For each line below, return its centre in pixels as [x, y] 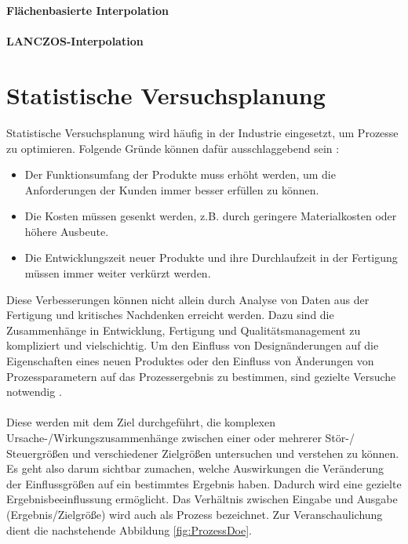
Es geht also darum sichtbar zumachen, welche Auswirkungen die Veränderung [195, 468]
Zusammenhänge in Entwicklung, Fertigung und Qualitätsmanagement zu [184, 330]
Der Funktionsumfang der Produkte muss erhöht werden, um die [180, 174]
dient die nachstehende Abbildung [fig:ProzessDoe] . [129, 529]
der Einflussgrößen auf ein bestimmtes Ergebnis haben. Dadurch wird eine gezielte [204, 483]
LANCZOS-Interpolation [75, 41]
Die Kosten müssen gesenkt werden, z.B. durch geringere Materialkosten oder [211, 216]
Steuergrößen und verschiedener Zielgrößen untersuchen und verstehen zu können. [203, 453]
